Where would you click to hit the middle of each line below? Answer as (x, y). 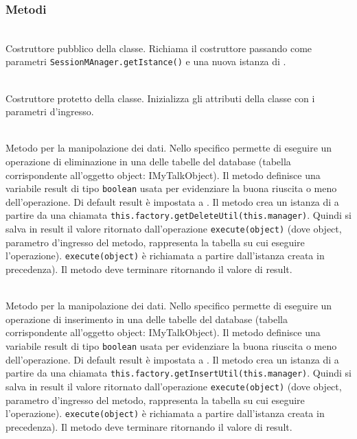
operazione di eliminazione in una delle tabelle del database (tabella (148, 162)
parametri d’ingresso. (50, 111)
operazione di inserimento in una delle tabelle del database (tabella (147, 319)
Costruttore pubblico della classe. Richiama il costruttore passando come (159, 48)
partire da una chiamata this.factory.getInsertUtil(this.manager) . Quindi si (178, 373)
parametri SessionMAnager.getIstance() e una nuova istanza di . (146, 61)
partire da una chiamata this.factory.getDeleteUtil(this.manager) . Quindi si (178, 215)
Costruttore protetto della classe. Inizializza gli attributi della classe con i (160, 98)
